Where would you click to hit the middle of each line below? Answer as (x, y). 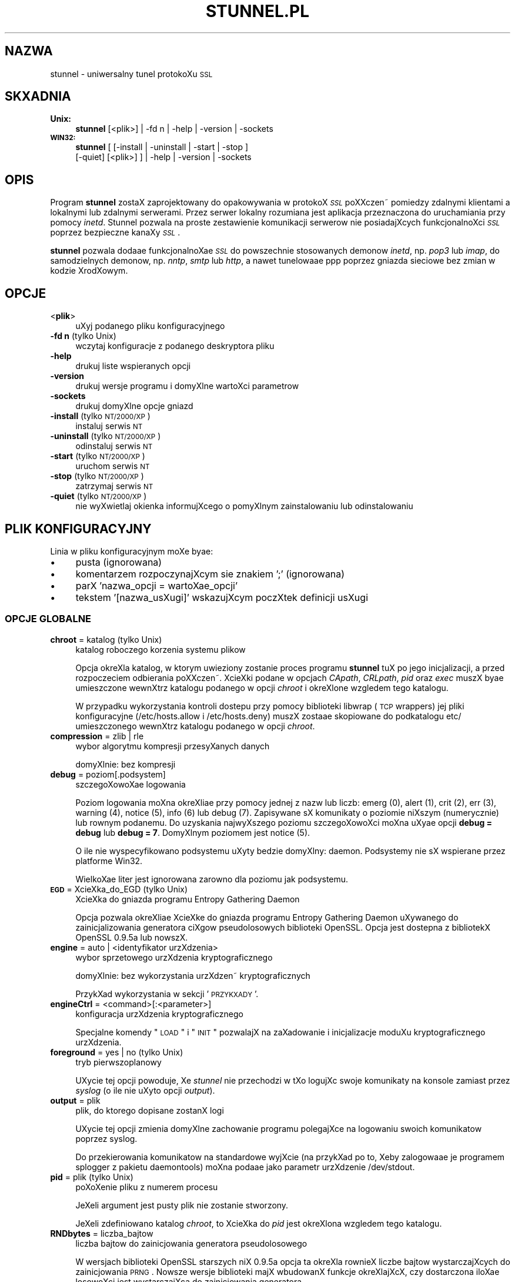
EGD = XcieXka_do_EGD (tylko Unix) (119, 889)
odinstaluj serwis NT (114, 446)
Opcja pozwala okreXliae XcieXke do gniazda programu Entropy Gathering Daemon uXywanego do (267, 917)
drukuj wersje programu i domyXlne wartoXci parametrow (187, 386)
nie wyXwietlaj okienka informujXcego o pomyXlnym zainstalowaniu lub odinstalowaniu (244, 506)
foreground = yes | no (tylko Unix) (117, 1052)
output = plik (75, 1100)
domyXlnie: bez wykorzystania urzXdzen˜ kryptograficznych (193, 975)
